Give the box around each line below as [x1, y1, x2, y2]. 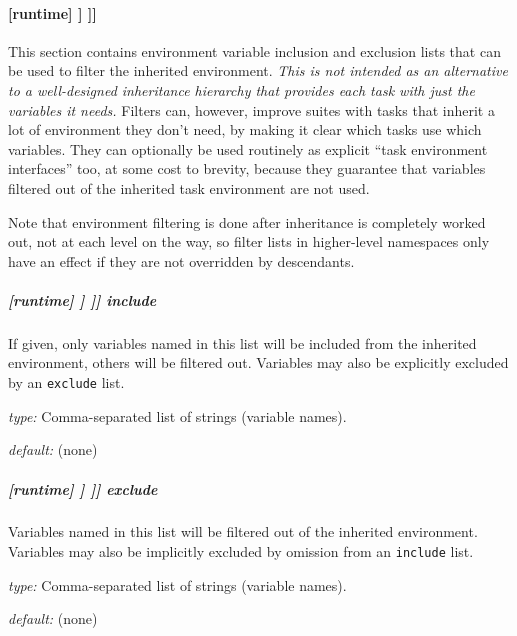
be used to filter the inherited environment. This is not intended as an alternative [8, 60, 508, 81]
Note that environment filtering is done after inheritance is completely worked [8, 211, 486, 232]
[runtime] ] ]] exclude [8, 478, 158, 499]
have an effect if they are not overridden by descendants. [8, 250, 355, 271]
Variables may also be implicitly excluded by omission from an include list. [8, 541, 474, 562]
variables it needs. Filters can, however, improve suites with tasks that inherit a [8, 99, 495, 120]
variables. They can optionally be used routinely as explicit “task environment [8, 138, 488, 159]
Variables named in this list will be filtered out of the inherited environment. [8, 521, 478, 542]
